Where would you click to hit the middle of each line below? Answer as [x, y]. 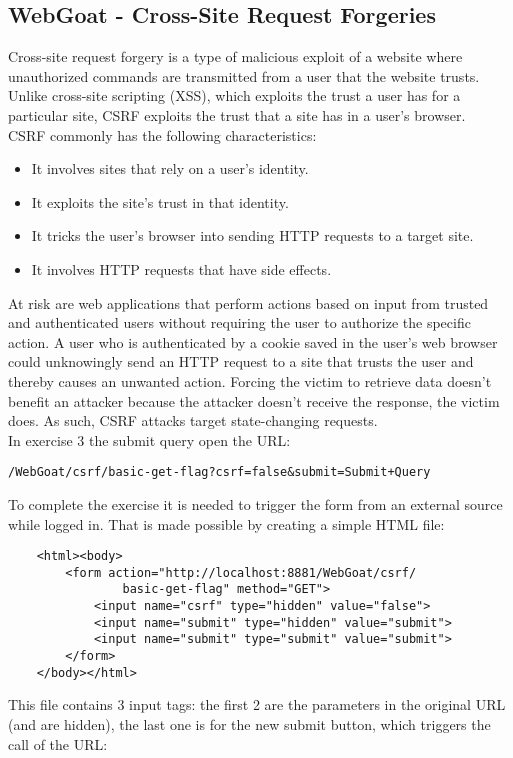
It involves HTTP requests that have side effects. [181, 268]
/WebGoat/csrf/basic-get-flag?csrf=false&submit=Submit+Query [219, 472]
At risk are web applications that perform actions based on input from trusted [248, 302]
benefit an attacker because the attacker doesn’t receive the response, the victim [254, 400]
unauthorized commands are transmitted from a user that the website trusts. [244, 75]
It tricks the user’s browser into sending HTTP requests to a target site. [252, 235]
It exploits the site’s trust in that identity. [160, 201]
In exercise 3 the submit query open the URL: [149, 439]
